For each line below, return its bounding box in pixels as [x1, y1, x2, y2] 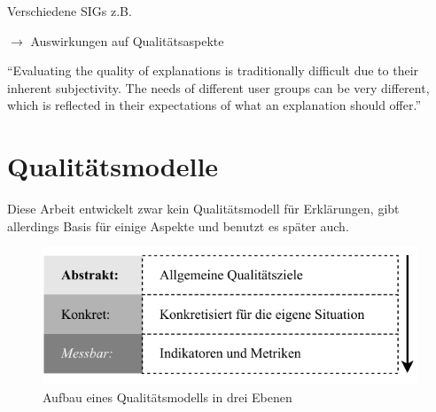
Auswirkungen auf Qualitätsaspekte [30, 31, 224, 50]
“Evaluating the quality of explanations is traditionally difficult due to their [7, 61, 419, 80]
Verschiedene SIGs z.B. [7, 2, 132, 19]
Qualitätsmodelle [7, 148, 219, 184]
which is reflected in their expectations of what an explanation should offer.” [7, 96, 422, 114]
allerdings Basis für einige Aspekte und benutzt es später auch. [7, 216, 349, 235]
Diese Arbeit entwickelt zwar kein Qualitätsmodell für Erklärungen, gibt [7, 199, 400, 218]
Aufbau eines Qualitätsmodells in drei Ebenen [43, 388, 292, 407]
